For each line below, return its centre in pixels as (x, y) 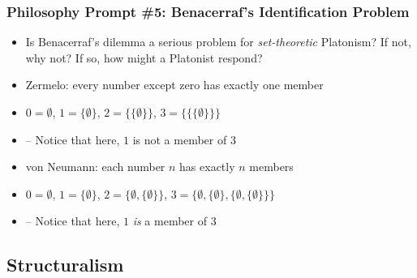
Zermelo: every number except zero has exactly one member (174, 85)
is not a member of (180, 139)
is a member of (170, 221)
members (271, 167)
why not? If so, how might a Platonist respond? (144, 57)
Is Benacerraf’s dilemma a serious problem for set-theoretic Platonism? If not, (218, 42)
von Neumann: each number (95, 167)
